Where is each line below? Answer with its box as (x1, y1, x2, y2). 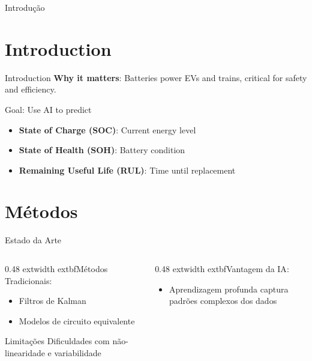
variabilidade (54, 346, 101, 359)
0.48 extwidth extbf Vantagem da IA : (155, 262, 289, 275)
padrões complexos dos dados (169, 294, 277, 307)
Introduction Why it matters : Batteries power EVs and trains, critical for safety (5, 71, 307, 83)
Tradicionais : (5, 274, 52, 287)
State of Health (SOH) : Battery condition (19, 144, 185, 156)
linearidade (5, 346, 45, 359)
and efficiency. (5, 83, 56, 96)
